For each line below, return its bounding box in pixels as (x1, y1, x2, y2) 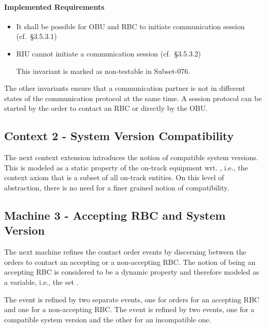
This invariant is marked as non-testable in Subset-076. (16, 65, 190, 76)
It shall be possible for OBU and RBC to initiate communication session (16, 21, 245, 31)
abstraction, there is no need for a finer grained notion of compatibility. (4, 182, 229, 192)
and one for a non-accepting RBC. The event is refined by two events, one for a (4, 304, 255, 315)
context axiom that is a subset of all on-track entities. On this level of (4, 172, 224, 183)
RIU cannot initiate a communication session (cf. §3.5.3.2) (16, 48, 201, 59)
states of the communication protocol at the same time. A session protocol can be (4, 92, 262, 103)
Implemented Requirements (4, 1, 104, 12)
